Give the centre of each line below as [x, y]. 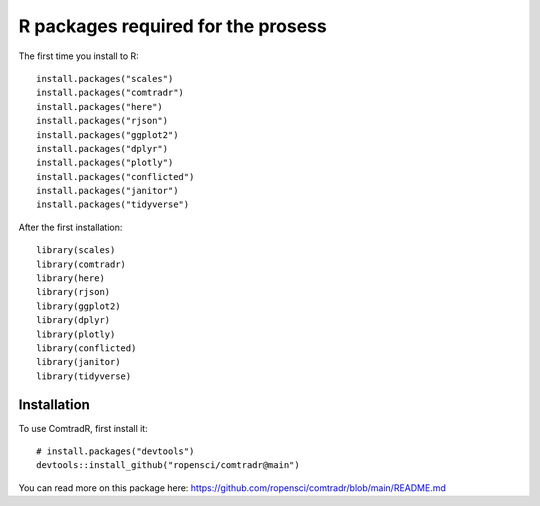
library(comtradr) [81, 264]
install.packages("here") [100, 106]
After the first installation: [70, 227]
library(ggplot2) [78, 306]
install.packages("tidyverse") [113, 204]
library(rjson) [73, 292]
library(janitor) [78, 362]
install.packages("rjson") [102, 121]
